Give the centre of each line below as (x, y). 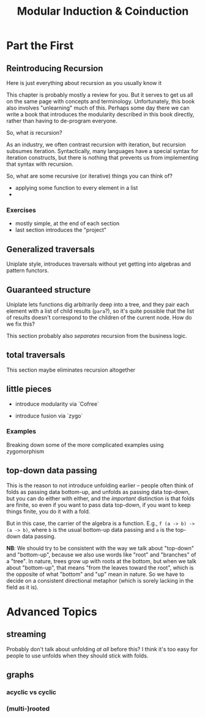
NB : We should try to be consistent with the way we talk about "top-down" (100, 548)
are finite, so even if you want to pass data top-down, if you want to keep (99, 505)
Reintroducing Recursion (55, 68)
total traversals (36, 355)
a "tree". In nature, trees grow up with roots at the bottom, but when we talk (102, 561)
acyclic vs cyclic (32, 692)
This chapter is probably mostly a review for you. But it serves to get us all (100, 95)
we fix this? (21, 324)
